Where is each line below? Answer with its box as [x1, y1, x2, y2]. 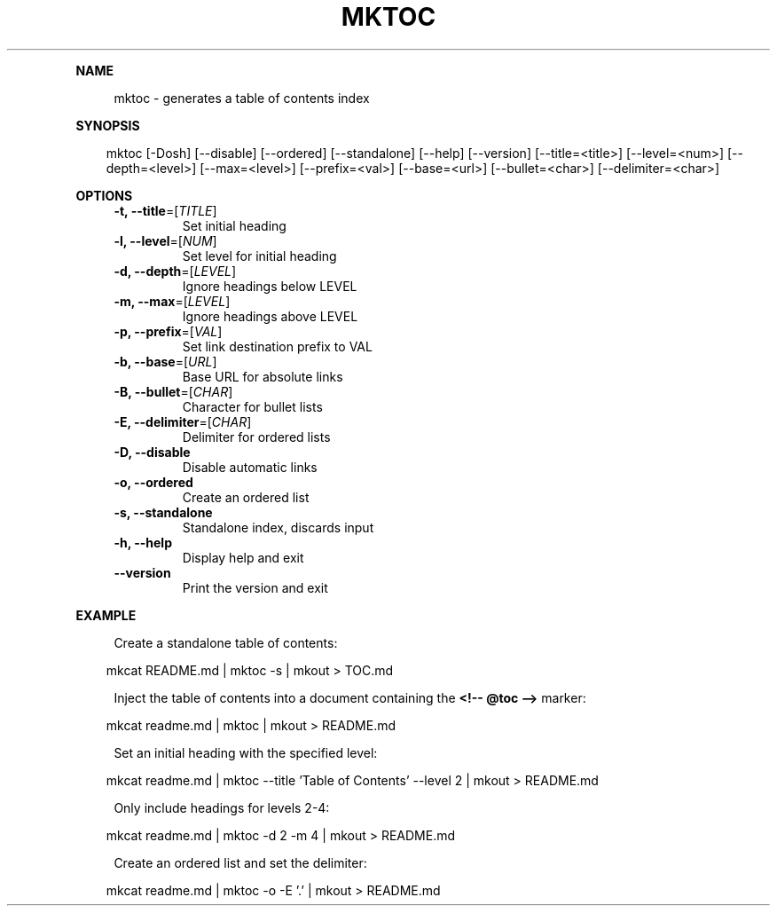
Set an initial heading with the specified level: [114, 744, 378, 760]
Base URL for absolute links [182, 368, 343, 384]
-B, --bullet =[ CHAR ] [114, 383, 233, 399]
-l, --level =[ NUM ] [114, 232, 217, 248]
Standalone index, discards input [182, 519, 374, 535]
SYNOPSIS [75, 117, 140, 133]
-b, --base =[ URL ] [114, 353, 217, 369]
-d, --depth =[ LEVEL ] [114, 263, 237, 279]
